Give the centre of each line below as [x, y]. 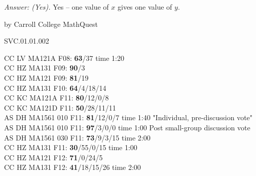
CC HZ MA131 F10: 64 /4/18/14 [55, 87]
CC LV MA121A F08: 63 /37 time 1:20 [64, 58]
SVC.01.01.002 [27, 41]
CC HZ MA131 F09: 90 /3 [45, 68]
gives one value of [145, 7]
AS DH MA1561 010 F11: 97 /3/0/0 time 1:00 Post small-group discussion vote [127, 127]
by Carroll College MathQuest [51, 24]
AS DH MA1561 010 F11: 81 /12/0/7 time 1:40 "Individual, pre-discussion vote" [129, 117]
